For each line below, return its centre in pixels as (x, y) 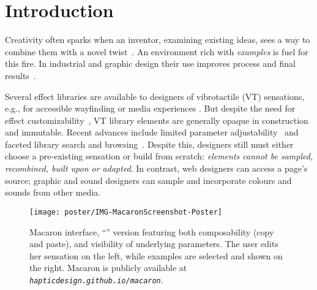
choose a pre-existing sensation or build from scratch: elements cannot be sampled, (159, 156)
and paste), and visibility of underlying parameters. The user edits (154, 244)
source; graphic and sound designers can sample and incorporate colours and (148, 180)
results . (21, 75)
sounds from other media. (53, 192)
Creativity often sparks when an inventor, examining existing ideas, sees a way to (158, 40)
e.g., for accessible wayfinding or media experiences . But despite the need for (150, 108)
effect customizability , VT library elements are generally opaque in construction (157, 120)
